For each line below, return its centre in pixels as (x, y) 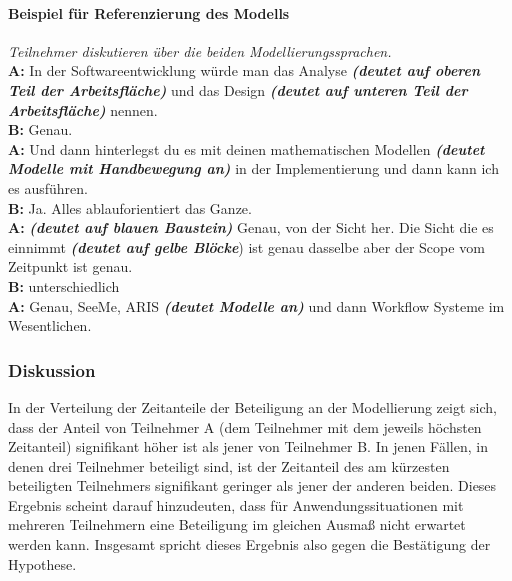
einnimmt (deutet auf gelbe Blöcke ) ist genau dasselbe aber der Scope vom (246, 246)
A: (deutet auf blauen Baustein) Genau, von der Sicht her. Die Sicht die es (251, 227)
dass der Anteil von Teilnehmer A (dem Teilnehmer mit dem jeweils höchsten (245, 426)
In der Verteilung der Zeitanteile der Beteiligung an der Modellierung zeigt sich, (252, 406)
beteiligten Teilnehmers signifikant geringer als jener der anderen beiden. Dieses (252, 485)
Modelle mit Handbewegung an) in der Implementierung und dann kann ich (253, 168)
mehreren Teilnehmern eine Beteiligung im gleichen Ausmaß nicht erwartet (237, 524)
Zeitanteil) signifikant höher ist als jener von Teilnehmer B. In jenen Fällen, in (248, 446)
